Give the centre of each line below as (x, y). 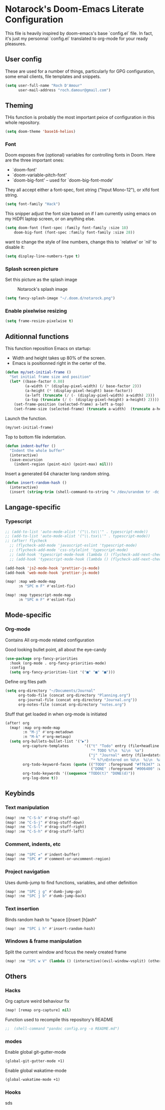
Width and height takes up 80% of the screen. (59, 358)
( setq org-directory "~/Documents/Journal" (50, 691)
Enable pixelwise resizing (36, 311)
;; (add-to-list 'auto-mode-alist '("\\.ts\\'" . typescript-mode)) (77, 532)
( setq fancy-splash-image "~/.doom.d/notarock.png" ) (60, 298)
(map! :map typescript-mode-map (38, 595)
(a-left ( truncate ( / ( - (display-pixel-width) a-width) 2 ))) (90, 395)
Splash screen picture (32, 269)
